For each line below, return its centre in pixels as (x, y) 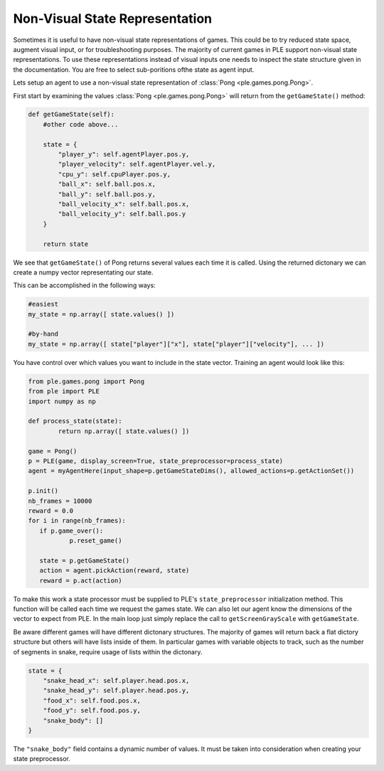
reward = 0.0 (51, 511)
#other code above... (81, 124)
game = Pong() (53, 451)
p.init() (43, 491)
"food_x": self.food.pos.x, (92, 700)
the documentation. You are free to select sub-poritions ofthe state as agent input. (134, 69)
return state (66, 244)
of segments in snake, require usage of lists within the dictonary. (108, 652)
